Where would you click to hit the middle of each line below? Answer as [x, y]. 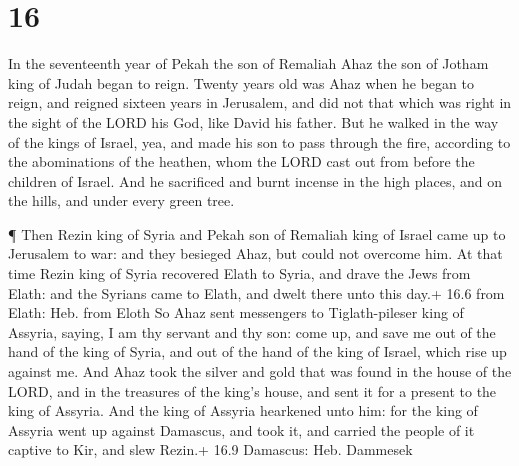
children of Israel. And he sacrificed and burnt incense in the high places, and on [255, 180]
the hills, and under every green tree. [121, 200]
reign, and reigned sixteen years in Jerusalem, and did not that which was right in [260, 102]
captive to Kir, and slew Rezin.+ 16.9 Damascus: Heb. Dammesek [210, 449]
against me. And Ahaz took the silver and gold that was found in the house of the [260, 371]
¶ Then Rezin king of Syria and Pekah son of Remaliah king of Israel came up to [257, 233]
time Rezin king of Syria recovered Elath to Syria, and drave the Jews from [239, 273]
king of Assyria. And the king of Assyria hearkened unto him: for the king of [243, 410]
